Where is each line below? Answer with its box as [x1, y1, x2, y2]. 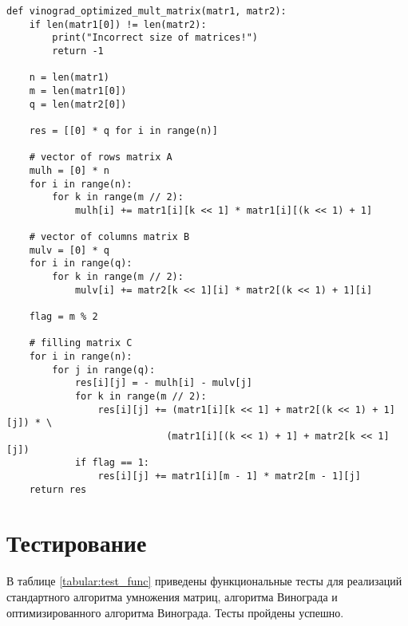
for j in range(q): [52, 364, 156, 376]
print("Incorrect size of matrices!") [52, 32, 258, 44]
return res [29, 483, 87, 495]
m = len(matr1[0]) [29, 85, 127, 96]
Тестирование [6, 526, 147, 559]
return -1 [52, 45, 104, 57]
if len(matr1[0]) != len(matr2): [29, 18, 207, 30]
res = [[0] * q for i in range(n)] [29, 124, 218, 136]
